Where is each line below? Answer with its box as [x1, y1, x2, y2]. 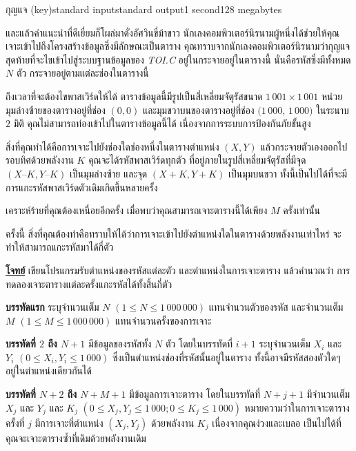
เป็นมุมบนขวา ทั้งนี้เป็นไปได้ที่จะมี [228, 166, 348, 180]
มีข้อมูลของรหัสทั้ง [88, 336, 152, 351]
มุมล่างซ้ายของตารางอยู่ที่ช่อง [6, 102, 106, 117]
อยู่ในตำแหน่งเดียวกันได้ [6, 363, 92, 378]
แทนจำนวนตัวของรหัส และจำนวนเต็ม [208, 300, 344, 314]
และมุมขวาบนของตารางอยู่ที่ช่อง [142, 102, 255, 117]
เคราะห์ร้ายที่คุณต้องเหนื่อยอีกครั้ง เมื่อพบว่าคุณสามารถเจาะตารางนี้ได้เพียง [6, 203, 268, 218]
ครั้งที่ [6, 415, 25, 430]
